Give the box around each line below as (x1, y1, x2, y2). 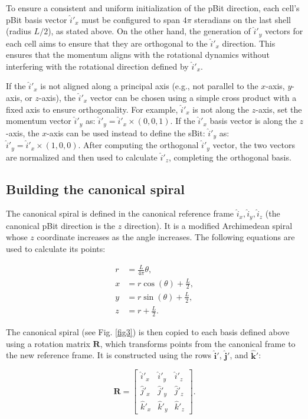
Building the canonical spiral (6, 179, 185, 198)
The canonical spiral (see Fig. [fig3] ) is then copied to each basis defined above (6, 326, 290, 338)
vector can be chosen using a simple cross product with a (90, 91, 297, 104)
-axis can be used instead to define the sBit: (47, 126, 205, 139)
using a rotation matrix (6, 337, 90, 349)
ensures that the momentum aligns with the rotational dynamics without (6, 48, 270, 61)
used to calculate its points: (6, 243, 106, 254)
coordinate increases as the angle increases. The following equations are (37, 231, 295, 243)
